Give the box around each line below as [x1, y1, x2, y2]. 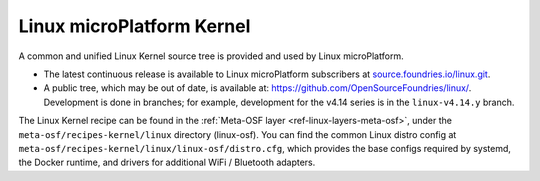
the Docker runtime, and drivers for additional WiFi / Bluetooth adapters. [18, 156, 316, 169]
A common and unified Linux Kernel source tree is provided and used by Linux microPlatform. [18, 50, 404, 62]
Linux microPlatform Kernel [18, 15, 251, 37]
